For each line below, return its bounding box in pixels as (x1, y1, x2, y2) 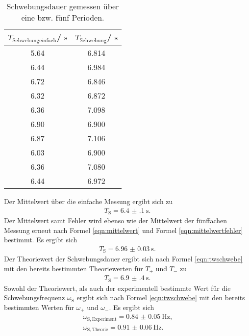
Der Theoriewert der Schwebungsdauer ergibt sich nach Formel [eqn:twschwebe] (4, 254, 243, 264)
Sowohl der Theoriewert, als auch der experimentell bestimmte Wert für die (4, 283, 231, 293)
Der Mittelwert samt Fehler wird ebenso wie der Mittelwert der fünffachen (4, 215, 227, 226)
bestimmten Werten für (4, 302, 74, 312)
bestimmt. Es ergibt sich (4, 234, 77, 245)
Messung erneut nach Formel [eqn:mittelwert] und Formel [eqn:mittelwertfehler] (4, 225, 243, 235)
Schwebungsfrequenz (4, 292, 65, 303)
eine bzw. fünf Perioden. (21, 12, 104, 23)
